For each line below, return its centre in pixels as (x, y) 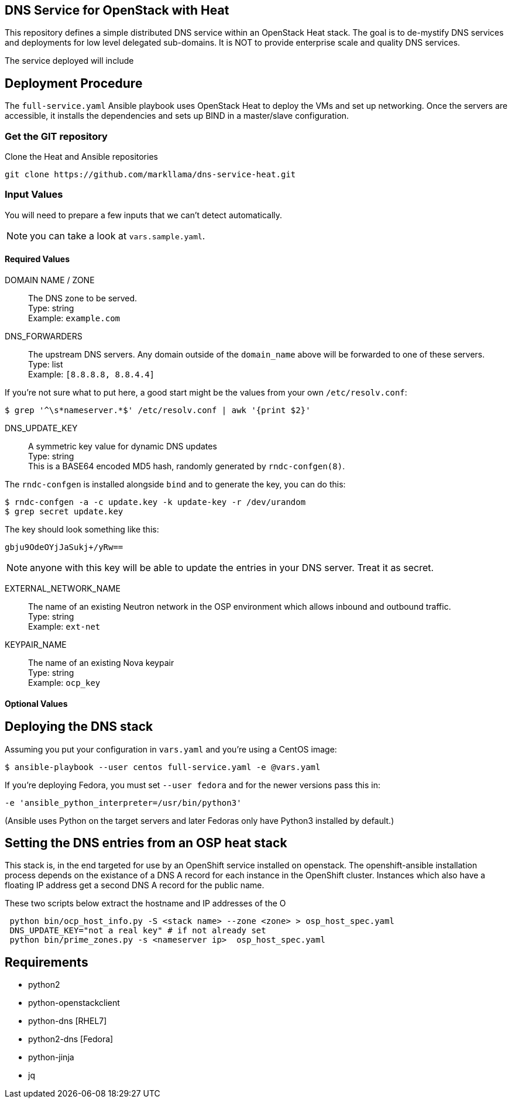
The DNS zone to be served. (83, 298)
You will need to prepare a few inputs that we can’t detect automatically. (144, 215)
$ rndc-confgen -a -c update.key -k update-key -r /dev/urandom (155, 502)
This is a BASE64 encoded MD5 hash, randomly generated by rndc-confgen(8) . (187, 466)
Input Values (34, 195)
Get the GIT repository (56, 136)
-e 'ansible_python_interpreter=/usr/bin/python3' (123, 803)
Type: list (46, 364)
